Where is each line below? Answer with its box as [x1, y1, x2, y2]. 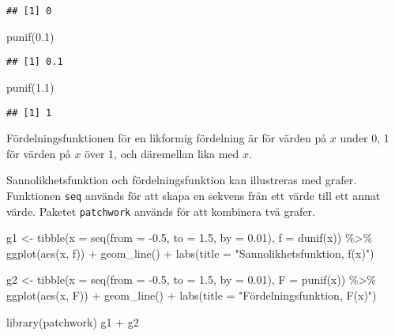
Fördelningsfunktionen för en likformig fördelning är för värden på [6, 130, 327, 146]
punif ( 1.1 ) [6, 78, 55, 95]
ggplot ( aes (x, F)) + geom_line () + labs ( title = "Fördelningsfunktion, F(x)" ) [6, 287, 377, 304]
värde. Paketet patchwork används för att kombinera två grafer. [6, 202, 315, 219]
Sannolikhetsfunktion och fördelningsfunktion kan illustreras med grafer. [6, 172, 357, 188]
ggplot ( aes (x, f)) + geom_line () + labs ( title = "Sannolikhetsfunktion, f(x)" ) [6, 244, 374, 261]
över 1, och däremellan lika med [85, 145, 239, 161]
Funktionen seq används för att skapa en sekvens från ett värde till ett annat [6, 187, 381, 203]
